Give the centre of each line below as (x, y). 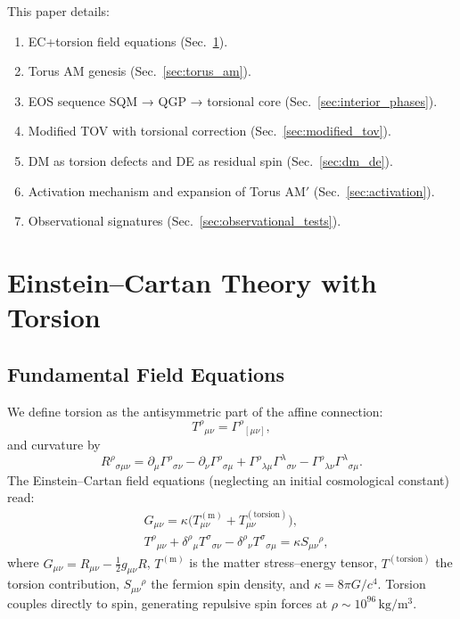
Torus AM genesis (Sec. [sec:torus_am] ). (140, 71)
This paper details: (58, 11)
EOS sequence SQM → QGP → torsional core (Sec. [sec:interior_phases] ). (233, 100)
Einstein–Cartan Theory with (192, 281)
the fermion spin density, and (230, 584)
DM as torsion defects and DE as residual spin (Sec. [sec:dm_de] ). (210, 160)
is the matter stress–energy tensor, (283, 562)
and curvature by (54, 445)
